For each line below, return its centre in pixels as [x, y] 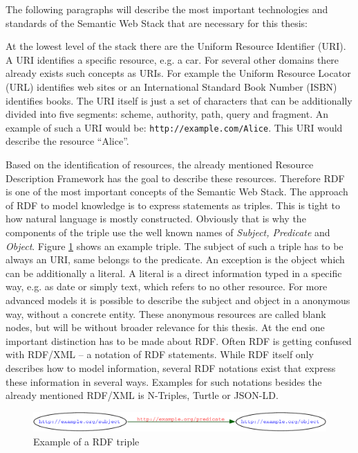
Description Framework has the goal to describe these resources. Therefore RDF [175, 178]
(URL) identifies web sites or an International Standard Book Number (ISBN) [171, 86]
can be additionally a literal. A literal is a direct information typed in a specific [174, 273]
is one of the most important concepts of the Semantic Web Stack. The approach [177, 192]
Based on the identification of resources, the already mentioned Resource [160, 164]
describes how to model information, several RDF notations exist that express [171, 367]
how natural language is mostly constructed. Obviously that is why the [156, 219]
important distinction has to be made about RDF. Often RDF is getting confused [179, 340]
